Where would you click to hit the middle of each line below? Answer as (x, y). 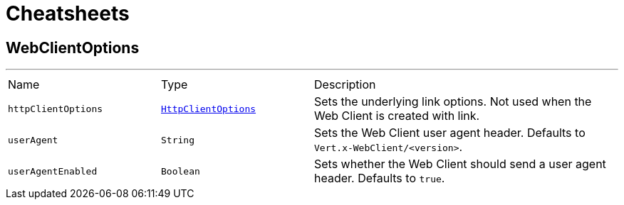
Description (345, 85)
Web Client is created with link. (397, 116)
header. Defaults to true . (380, 178)
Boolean (181, 171)
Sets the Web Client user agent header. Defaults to (450, 133)
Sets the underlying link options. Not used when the (453, 102)
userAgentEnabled (53, 171)
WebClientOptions (73, 48)
